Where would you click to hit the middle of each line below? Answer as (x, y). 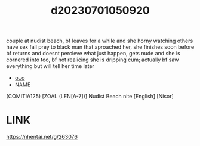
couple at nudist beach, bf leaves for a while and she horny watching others (100, 41)
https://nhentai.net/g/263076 (42, 137)
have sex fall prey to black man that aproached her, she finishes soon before (100, 47)
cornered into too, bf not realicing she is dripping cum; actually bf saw (93, 60)
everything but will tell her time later (50, 66)
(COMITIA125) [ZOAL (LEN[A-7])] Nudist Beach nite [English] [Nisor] (90, 97)
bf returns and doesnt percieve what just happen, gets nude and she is (93, 54)
